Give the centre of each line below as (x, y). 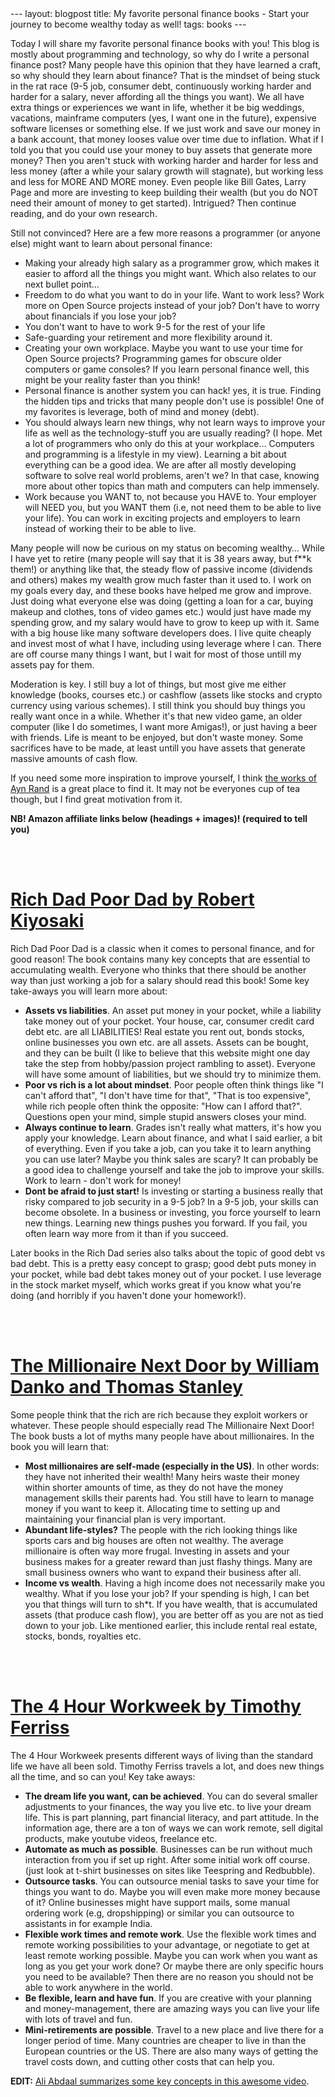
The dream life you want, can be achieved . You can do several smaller (171, 1796)
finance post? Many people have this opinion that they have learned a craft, (166, 65)
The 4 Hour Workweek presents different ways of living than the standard (162, 1755)
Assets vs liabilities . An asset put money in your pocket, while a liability (173, 1010)
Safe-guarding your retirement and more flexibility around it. (148, 337)
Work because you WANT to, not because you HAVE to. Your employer (170, 496)
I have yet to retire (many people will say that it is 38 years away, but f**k (161, 558)
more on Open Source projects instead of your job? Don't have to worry (172, 305)
